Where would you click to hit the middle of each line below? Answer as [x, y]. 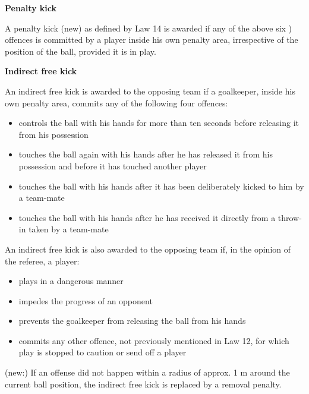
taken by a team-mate [69, 229]
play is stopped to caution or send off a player [103, 352]
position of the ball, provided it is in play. [81, 51]
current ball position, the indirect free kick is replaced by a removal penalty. [143, 384]
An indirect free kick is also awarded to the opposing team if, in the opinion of [148, 249]
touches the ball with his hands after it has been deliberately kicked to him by [161, 186]
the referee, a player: [42, 261]
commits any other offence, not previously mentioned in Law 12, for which [154, 340]
